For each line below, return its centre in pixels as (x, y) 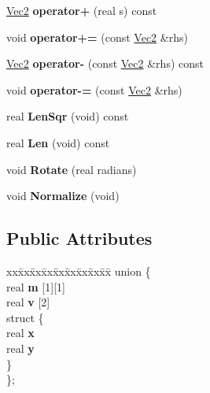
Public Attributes (79, 238)
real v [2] (28, 302)
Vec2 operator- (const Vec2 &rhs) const (105, 63)
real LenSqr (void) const (68, 116)
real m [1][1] (36, 286)
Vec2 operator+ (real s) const (82, 10)
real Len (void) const (58, 142)
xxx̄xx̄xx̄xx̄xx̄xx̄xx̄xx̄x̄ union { (79, 271)
